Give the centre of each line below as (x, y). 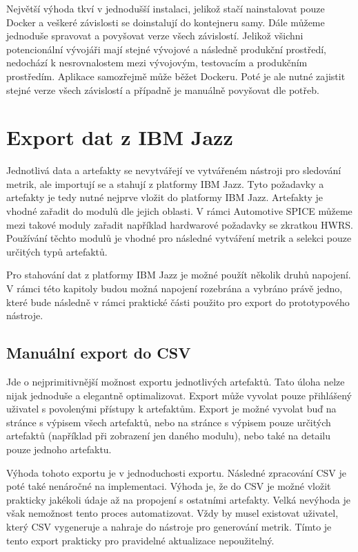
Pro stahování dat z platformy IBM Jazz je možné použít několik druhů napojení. (179, 275)
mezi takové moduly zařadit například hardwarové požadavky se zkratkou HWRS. (180, 224)
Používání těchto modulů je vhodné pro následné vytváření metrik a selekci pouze (179, 238)
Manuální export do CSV (99, 353)
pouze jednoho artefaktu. (59, 449)
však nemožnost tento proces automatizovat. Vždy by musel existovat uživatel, (172, 513)
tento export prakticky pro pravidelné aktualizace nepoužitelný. (140, 540)
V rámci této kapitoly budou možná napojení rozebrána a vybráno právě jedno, (175, 288)
